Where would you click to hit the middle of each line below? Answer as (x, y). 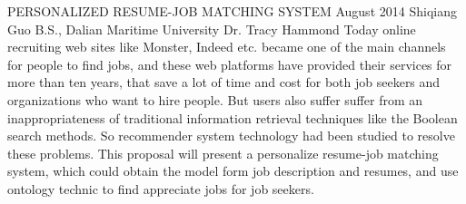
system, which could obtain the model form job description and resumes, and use (233, 171)
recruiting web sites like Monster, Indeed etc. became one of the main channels (227, 47)
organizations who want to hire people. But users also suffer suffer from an (215, 99)
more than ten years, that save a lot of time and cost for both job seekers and (224, 82)
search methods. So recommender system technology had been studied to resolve (231, 136)
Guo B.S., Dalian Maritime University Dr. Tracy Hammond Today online (212, 29)
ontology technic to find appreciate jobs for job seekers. (161, 188)
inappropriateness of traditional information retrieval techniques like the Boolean (233, 117)
